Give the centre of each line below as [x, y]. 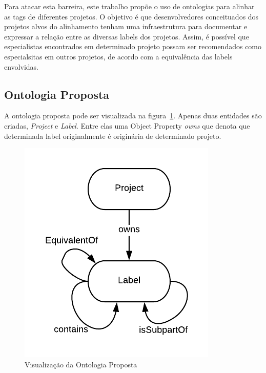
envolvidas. [21, 66]
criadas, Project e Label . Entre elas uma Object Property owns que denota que [127, 125]
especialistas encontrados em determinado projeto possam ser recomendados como [133, 46]
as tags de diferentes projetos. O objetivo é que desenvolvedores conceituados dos [131, 16]
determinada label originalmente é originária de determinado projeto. [113, 136]
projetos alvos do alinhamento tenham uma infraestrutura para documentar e [126, 26]
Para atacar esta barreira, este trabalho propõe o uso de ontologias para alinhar [129, 6]
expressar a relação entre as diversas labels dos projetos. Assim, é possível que [127, 36]
